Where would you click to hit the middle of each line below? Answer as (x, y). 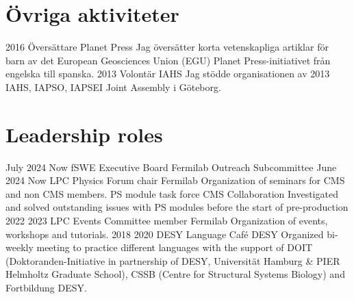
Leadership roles (84, 134)
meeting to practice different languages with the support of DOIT (175, 247)
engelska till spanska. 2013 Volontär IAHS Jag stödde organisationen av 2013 (168, 74)
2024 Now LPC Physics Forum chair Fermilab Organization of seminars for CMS (175, 180)
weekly (20, 247)
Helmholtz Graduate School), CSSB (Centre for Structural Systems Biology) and (175, 274)
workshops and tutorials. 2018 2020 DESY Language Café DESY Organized (165, 234)
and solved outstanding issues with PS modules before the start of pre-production (177, 207)
